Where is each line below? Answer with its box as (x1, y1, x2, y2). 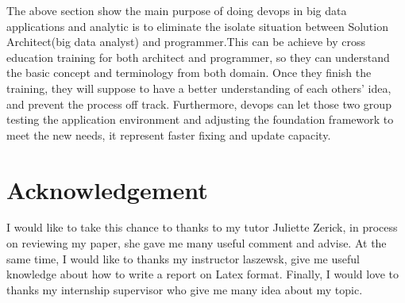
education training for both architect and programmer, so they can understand (6, 48, 390, 65)
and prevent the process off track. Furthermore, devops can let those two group (6, 95, 391, 112)
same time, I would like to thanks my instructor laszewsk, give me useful (6, 250, 360, 267)
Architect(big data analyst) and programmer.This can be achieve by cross (6, 33, 365, 50)
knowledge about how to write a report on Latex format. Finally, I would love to (6, 266, 399, 282)
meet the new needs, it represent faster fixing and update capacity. (6, 126, 331, 143)
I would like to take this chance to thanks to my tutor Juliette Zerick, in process (6, 219, 398, 236)
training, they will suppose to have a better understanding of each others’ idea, (6, 79, 391, 96)
